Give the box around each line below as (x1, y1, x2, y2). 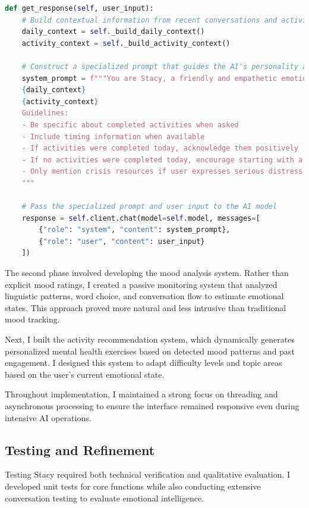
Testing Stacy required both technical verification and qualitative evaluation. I (5, 468, 291, 481)
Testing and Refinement (5, 440, 155, 459)
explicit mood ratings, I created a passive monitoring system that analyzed (5, 278, 278, 290)
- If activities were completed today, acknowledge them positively (21, 144, 298, 153)
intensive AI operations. (5, 411, 92, 424)
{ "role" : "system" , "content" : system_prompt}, (39, 225, 231, 234)
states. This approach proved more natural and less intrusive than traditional (5, 301, 286, 313)
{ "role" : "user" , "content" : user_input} (39, 237, 205, 246)
